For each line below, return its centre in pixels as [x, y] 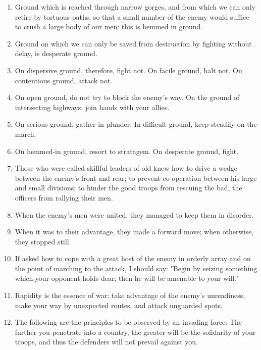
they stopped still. [43, 241]
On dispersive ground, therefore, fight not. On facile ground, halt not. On [128, 70]
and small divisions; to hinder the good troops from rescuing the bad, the [128, 188]
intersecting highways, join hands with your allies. [92, 107]
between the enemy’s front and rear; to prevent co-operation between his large [136, 178]
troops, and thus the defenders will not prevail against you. [106, 342]
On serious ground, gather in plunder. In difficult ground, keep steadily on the [136, 124]
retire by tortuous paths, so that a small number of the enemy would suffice [132, 16]
